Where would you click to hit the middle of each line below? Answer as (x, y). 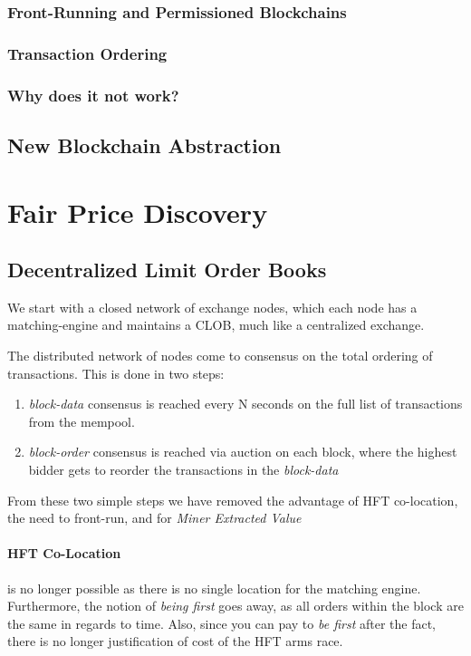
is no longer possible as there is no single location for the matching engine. (214, 588)
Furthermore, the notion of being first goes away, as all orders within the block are (235, 606)
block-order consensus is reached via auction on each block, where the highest (243, 452)
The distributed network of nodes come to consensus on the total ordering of (220, 356)
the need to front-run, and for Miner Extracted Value (154, 518)
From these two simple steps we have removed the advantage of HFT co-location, (233, 500)
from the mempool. (82, 421)
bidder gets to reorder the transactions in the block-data (183, 470)
